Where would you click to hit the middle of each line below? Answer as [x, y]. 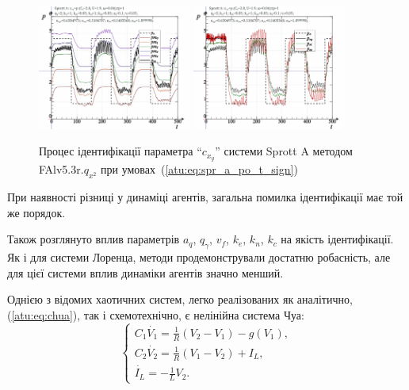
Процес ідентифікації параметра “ [120, 151]
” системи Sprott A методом [284, 151]
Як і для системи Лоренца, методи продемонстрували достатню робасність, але [199, 257]
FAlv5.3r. [61, 169]
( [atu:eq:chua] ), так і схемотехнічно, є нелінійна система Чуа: [156, 314]
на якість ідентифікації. [337, 239]
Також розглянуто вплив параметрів [94, 239]
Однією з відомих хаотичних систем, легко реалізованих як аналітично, [180, 299]
